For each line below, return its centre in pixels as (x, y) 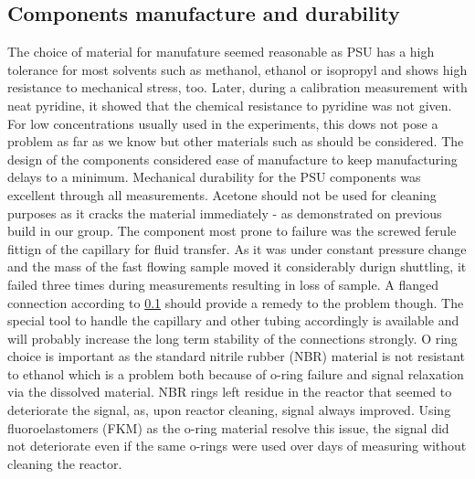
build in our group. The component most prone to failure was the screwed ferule (232, 231)
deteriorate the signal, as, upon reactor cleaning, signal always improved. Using (229, 410)
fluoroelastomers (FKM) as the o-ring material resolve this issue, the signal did (228, 427)
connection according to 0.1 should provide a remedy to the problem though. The (236, 302)
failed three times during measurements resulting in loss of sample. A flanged (223, 284)
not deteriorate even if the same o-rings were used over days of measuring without (237, 446)
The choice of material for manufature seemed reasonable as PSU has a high (221, 52)
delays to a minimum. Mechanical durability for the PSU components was (214, 177)
